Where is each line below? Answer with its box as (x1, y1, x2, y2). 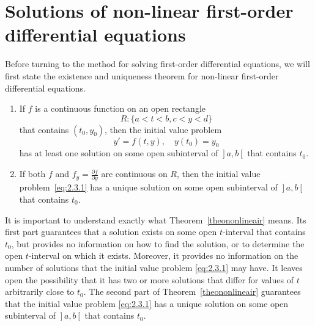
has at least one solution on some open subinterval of (19, 147, 218, 159)
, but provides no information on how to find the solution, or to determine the (11, 237, 305, 250)
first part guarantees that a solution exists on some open (5, 225, 217, 238)
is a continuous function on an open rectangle (35, 102, 206, 115)
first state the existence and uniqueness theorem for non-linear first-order (5, 69, 279, 82)
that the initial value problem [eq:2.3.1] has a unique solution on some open (5, 297, 289, 310)
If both (19, 167, 46, 180)
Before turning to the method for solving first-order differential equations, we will (5, 57, 310, 70)
